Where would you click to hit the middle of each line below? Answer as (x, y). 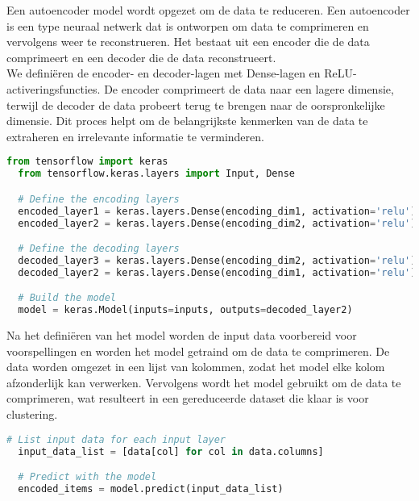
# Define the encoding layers (99, 199)
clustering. (32, 414)
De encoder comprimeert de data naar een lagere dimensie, (249, 88)
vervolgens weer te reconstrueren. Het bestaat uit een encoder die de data (188, 42)
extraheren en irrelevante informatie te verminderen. (135, 136)
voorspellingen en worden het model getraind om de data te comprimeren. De (198, 351)
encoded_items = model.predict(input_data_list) (151, 488)
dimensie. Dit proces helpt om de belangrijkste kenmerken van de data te (187, 121)
